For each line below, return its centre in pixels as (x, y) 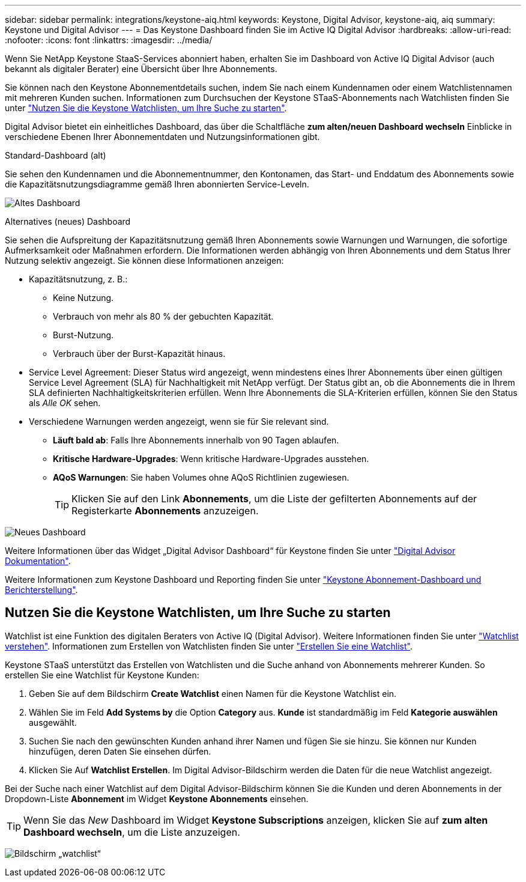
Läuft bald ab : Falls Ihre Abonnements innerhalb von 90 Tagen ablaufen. (196, 440)
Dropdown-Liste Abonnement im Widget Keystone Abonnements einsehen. (157, 798)
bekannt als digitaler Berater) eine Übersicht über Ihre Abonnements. (141, 69)
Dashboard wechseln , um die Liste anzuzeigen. (132, 832)
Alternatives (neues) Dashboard (68, 221)
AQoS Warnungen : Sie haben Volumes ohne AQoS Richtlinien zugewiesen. (201, 477)
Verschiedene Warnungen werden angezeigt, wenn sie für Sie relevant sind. (179, 421)
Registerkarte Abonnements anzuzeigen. (165, 511)
